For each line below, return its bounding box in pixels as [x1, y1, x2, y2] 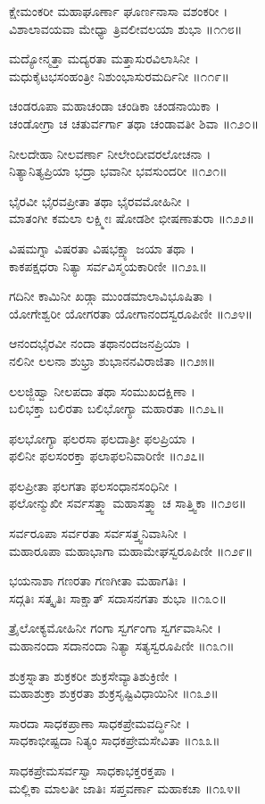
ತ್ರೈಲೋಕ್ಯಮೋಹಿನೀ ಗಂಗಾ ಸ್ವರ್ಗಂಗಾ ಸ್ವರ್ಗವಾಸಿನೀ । [9, 618, 222, 637]
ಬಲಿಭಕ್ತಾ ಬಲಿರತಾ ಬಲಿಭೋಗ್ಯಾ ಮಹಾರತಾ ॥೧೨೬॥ [9, 399, 225, 418]
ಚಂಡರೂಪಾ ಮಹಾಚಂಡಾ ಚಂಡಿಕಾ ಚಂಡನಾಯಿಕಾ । [9, 96, 219, 115]
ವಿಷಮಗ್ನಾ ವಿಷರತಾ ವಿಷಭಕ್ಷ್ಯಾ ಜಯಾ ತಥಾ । [9, 238, 195, 257]
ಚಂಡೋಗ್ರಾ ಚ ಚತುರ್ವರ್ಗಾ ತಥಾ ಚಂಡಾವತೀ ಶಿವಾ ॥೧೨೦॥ [9, 113, 259, 132]
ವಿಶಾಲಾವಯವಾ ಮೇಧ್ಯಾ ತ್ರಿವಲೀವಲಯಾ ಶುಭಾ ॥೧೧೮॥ [9, 19, 243, 37]
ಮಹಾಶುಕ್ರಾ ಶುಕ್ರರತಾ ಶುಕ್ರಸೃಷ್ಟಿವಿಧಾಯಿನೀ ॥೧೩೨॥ [9, 684, 219, 702]
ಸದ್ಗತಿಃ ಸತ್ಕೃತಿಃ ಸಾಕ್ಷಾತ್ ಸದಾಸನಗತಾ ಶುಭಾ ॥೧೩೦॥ [9, 588, 227, 607]
